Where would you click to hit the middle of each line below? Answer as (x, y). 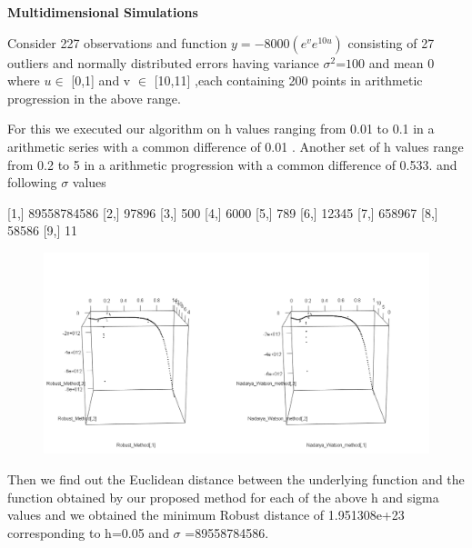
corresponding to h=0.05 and (88, 532)
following (32, 182)
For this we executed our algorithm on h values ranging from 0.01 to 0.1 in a (221, 129)
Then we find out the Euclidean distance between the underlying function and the (236, 479)
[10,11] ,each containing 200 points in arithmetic (288, 80)
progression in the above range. (94, 98)
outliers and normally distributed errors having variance (163, 62)
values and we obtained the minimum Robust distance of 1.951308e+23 (206, 515)
